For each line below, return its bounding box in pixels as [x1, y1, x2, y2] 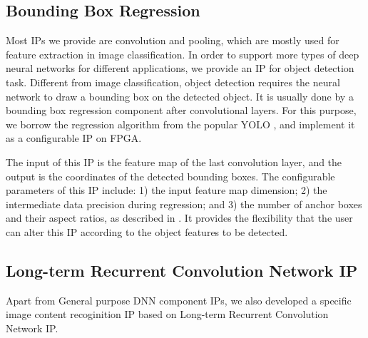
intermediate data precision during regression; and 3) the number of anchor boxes [6, 196, 362, 211]
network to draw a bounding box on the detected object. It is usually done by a [6, 88, 354, 103]
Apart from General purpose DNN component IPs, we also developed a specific [6, 292, 352, 307]
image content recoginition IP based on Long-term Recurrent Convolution [6, 307, 329, 322]
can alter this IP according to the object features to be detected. [6, 224, 288, 239]
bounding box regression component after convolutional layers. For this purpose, [6, 103, 357, 118]
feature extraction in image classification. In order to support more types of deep [6, 46, 359, 61]
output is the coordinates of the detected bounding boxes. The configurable [6, 168, 335, 183]
